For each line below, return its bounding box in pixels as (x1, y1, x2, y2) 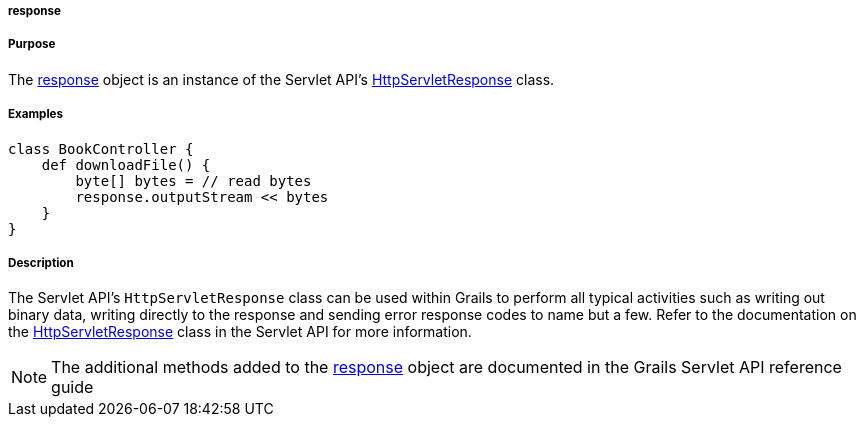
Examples (8, 107, 63, 122)
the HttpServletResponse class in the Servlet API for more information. (8, 323, 472, 341)
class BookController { (8, 140, 194, 157)
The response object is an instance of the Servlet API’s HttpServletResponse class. (8, 70, 555, 88)
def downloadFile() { (41, 156, 211, 173)
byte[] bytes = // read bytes (75, 172, 312, 189)
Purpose (8, 37, 56, 52)
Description (8, 255, 74, 270)
